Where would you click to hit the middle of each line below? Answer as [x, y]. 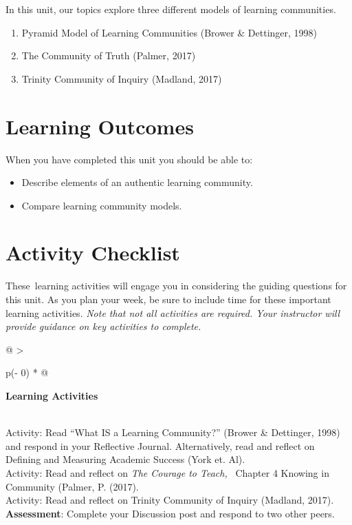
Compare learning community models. [102, 205]
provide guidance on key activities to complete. [103, 326]
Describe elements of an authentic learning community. [137, 182]
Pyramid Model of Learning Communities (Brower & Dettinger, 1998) [169, 32]
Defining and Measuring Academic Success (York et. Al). [125, 459]
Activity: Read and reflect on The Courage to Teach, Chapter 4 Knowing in [167, 472]
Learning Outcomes [100, 126]
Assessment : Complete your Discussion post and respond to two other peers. [170, 513]
